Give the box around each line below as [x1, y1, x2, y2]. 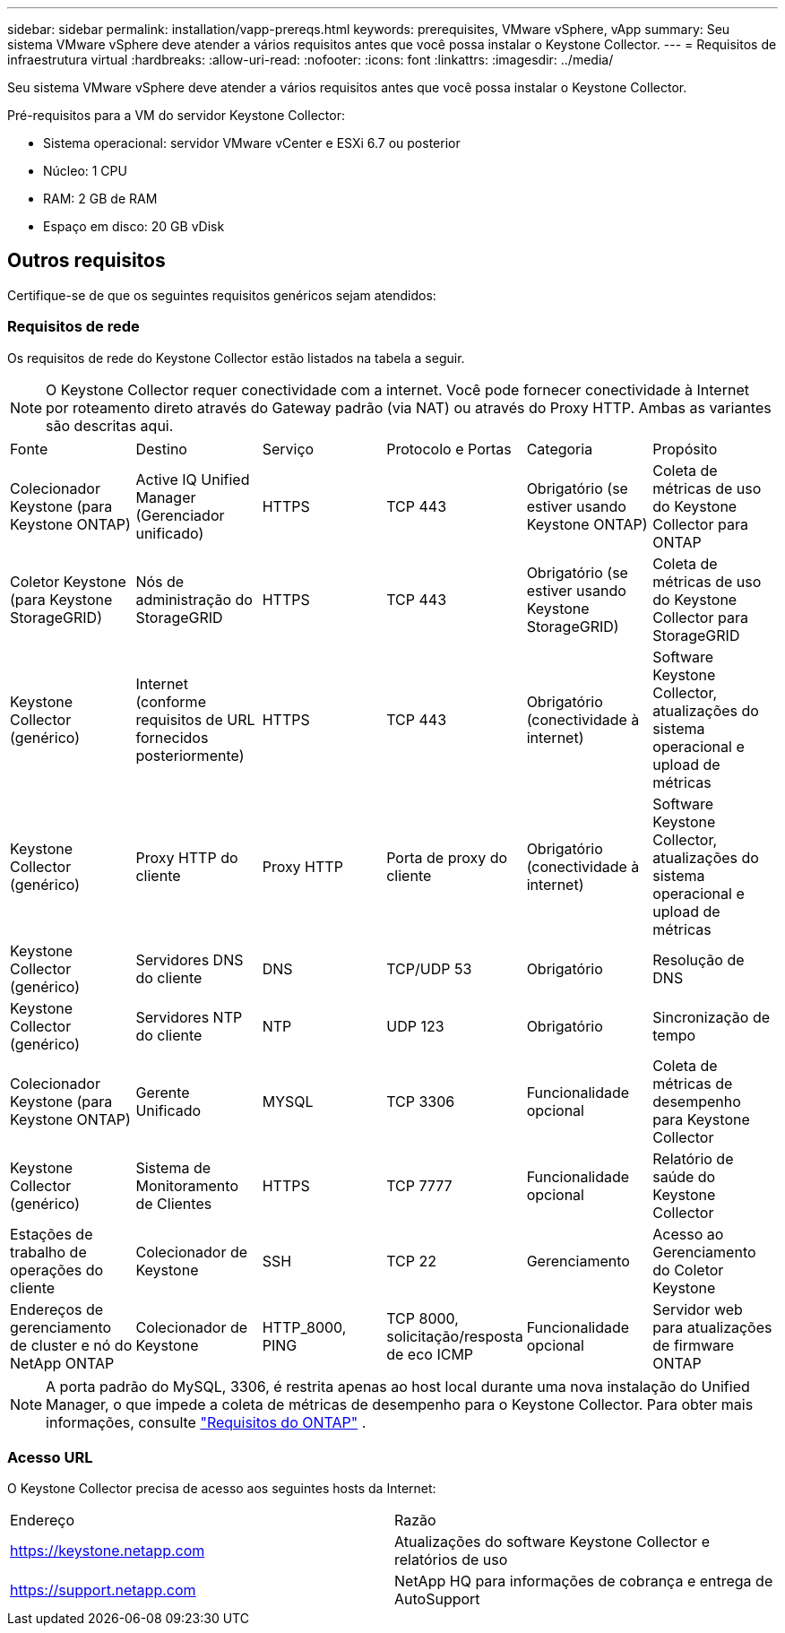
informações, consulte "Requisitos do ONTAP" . [46, 1413, 367, 1431]
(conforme [135, 692, 206, 711]
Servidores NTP [135, 1007, 243, 1026]
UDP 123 [386, 1016, 444, 1035]
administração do [135, 590, 253, 609]
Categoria [526, 439, 593, 458]
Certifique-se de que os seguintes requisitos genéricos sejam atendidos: [7, 287, 436, 303]
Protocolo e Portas [386, 439, 512, 458]
